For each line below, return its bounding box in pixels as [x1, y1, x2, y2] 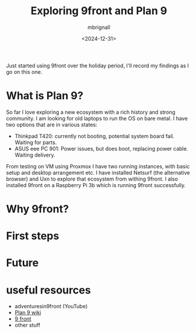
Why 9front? [6, 203, 69, 216]
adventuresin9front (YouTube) [14, 303, 88, 310]
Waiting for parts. [14, 139, 57, 146]
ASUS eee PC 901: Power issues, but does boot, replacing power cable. [14, 145, 188, 152]
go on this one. [6, 68, 42, 75]
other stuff [14, 322, 41, 329]
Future [6, 256, 39, 270]
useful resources [6, 283, 91, 296]
